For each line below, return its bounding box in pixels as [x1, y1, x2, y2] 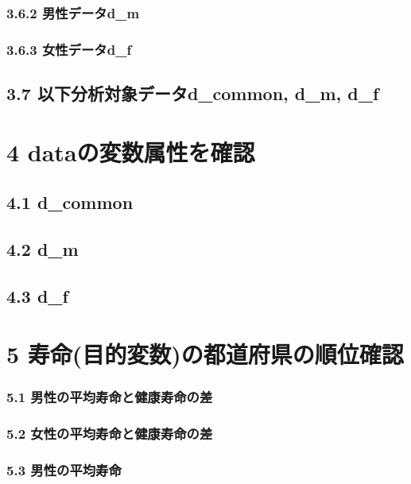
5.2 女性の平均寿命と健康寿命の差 [6, 424, 213, 443]
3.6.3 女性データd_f [6, 39, 132, 59]
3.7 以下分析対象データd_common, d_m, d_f [6, 81, 379, 106]
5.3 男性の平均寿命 [6, 460, 122, 480]
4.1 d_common [6, 190, 134, 215]
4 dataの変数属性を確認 [6, 135, 255, 168]
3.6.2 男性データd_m [6, 2, 140, 22]
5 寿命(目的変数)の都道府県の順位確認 [6, 338, 404, 370]
